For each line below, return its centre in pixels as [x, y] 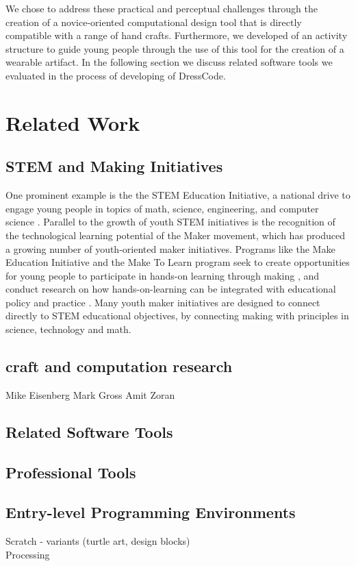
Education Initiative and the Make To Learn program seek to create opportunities [178, 262]
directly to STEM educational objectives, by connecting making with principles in [177, 316]
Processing [28, 554]
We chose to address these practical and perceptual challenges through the [162, 8]
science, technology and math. [68, 329]
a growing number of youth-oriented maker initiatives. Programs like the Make [170, 248]
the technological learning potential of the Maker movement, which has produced [176, 235]
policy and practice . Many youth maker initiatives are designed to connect [163, 302]
